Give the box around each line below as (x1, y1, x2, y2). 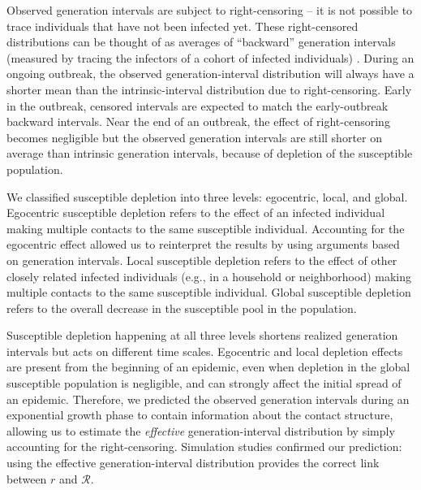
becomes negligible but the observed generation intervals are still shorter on (6, 128, 382, 145)
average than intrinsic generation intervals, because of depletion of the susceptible (6, 145, 413, 162)
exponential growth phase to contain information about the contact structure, (6, 406, 393, 423)
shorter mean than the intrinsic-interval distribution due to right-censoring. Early (6, 80, 412, 98)
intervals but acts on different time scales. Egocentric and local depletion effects (6, 342, 403, 359)
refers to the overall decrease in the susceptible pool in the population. (6, 299, 357, 316)
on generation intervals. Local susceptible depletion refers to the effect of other (6, 251, 397, 268)
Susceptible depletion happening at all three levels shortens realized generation (6, 327, 398, 344)
